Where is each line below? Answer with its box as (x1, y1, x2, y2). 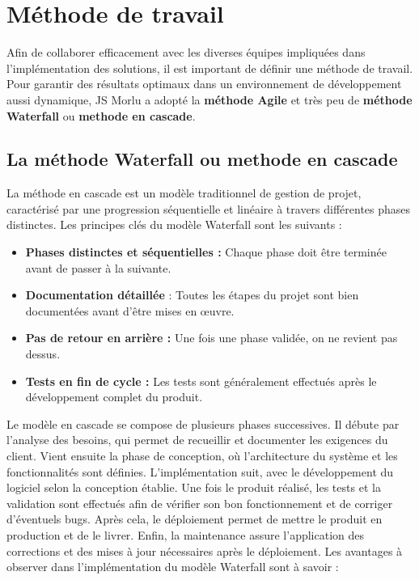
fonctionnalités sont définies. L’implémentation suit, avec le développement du (6, 463, 394, 480)
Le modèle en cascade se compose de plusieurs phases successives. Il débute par (6, 415, 400, 432)
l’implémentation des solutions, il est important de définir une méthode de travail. (6, 59, 413, 76)
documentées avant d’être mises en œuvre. (25, 302, 235, 319)
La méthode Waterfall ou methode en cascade (6, 146, 398, 171)
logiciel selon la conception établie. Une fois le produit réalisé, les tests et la (6, 479, 381, 496)
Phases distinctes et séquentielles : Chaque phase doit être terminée (25, 243, 387, 260)
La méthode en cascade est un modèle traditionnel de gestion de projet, (6, 184, 362, 201)
